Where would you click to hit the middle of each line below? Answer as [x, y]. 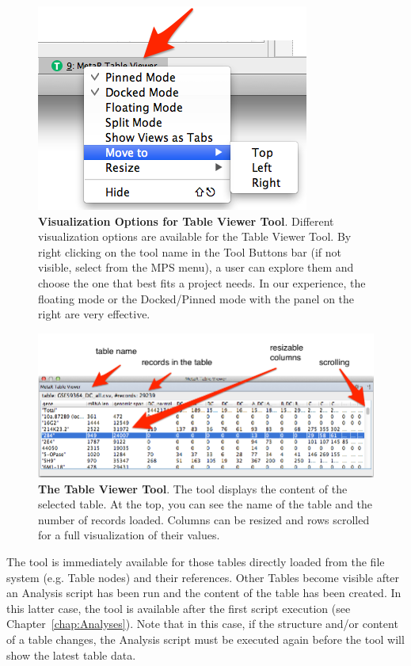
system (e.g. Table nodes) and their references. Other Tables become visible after [203, 577]
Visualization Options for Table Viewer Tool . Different [186, 221]
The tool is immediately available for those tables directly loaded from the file [196, 561]
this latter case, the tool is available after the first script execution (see [179, 608]
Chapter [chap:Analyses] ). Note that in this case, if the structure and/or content [202, 624]
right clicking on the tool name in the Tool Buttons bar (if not [190, 251]
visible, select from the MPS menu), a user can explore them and [196, 267]
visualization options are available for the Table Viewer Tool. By [195, 236]
